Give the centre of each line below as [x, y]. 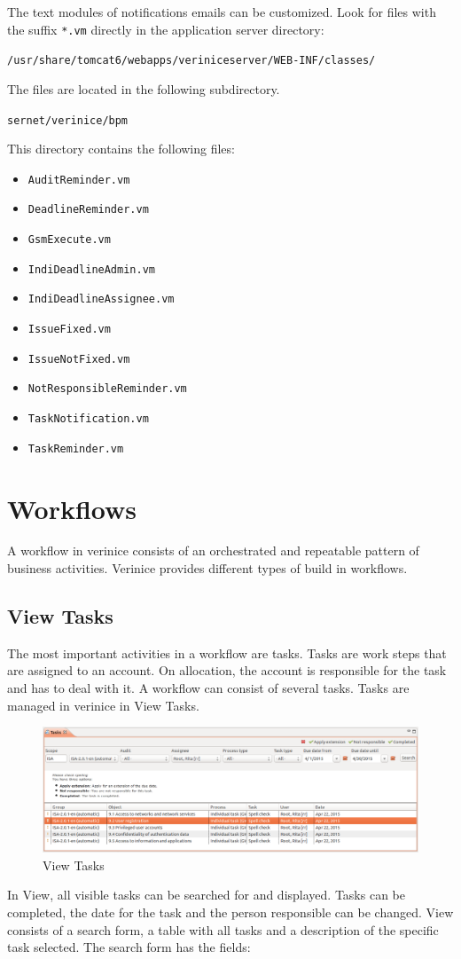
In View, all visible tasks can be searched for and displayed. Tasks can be [206, 895]
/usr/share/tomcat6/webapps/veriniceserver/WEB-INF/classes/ [191, 61]
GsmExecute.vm [69, 240]
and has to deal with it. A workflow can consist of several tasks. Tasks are [208, 688]
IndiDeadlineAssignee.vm [101, 299]
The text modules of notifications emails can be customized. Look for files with [222, 12]
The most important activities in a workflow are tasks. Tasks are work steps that [227, 652]
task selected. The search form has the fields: [129, 947]
